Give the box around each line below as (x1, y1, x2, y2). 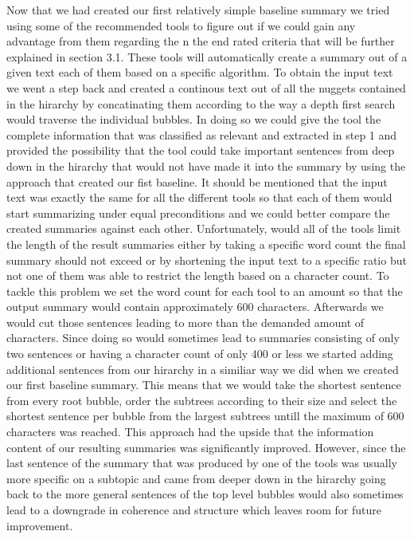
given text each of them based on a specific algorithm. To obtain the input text (6, 64, 393, 81)
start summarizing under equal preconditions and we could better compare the (6, 204, 390, 221)
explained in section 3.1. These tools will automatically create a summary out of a (6, 48, 408, 65)
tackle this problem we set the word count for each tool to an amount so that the (6, 282, 403, 299)
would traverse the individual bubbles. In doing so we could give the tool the (6, 111, 381, 128)
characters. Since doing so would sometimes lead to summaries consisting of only (6, 329, 400, 346)
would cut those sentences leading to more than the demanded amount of (6, 313, 365, 330)
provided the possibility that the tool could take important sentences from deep (6, 142, 395, 159)
